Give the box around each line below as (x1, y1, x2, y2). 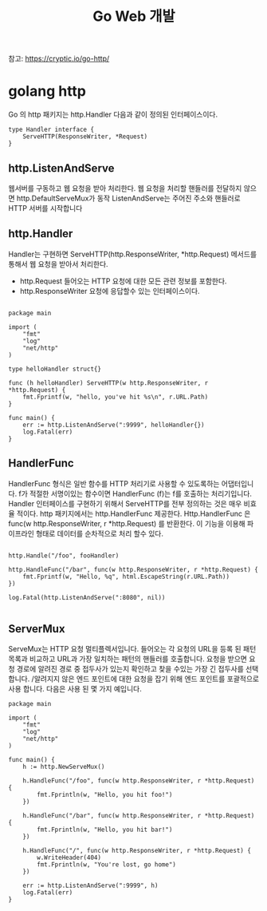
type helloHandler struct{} (8, 365, 102, 373)
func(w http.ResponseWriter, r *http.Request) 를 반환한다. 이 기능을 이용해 (8, 518, 245, 528)
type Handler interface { (8, 125, 94, 134)
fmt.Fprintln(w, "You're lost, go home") (37, 861, 177, 869)
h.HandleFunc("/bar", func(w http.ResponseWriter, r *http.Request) (22, 812, 255, 820)
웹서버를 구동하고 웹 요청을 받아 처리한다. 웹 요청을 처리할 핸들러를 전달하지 (8, 183, 242, 192)
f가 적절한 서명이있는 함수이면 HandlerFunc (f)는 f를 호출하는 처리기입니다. (18, 489, 253, 498)
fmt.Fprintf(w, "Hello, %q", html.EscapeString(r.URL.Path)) (22, 572, 230, 580)
